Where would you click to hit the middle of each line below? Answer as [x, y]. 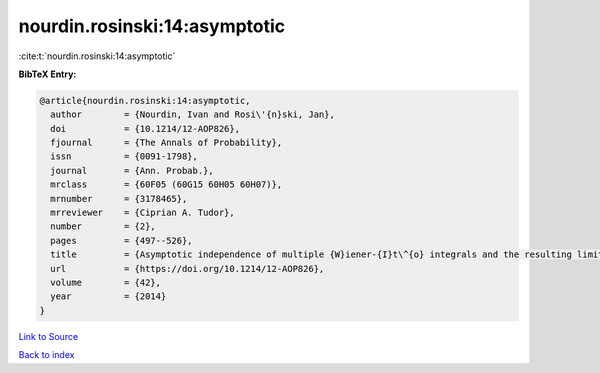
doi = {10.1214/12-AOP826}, [145, 128]
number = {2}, [103, 226]
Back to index [46, 355]
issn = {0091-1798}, [124, 156]
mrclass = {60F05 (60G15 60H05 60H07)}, [166, 184]
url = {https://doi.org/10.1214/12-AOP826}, [187, 268]
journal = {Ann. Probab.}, [132, 170]
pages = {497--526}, [122, 240]
